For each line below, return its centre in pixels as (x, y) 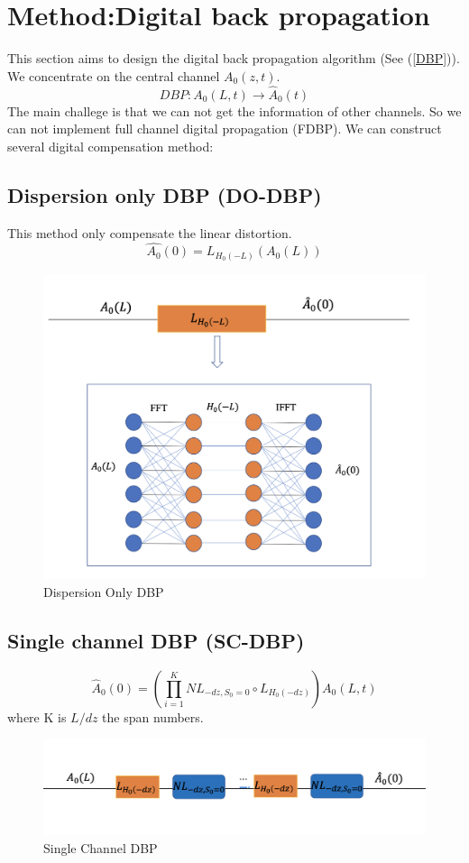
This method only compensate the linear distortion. (150, 232)
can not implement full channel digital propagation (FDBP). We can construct (225, 129)
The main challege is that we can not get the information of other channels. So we (234, 110)
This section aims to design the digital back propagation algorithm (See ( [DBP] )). (234, 58)
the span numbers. (153, 716)
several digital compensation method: (110, 146)
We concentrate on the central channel (114, 75)
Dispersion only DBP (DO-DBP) (165, 194)
